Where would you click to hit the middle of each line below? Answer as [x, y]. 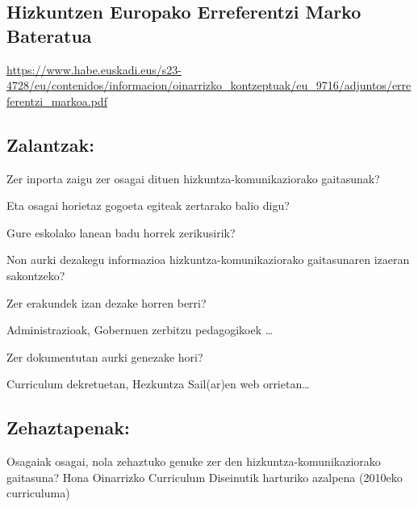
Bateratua [49, 35]
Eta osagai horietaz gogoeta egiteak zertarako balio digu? [148, 205]
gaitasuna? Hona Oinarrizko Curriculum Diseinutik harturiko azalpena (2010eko [205, 477]
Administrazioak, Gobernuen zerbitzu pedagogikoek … [140, 330]
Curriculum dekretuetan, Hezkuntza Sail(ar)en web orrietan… [158, 384]
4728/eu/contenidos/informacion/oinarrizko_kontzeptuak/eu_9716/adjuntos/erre [209, 85]
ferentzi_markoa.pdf [57, 101]
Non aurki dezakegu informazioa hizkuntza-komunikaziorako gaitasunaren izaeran [208, 260]
